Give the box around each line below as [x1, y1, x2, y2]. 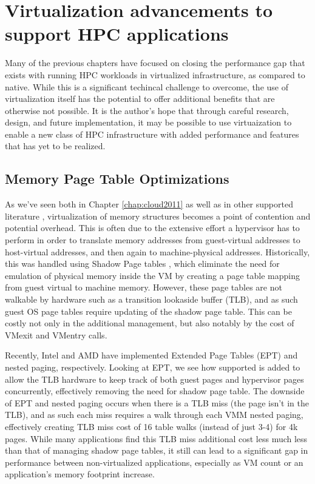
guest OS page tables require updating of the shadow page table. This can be [5, 304, 292, 317]
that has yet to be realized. [5, 139, 106, 152]
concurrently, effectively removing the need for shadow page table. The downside [5, 385, 305, 397]
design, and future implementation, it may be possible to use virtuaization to [5, 116, 292, 129]
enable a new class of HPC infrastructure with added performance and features [5, 127, 299, 140]
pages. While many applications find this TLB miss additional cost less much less [5, 432, 308, 445]
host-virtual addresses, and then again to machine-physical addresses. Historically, [5, 245, 310, 258]
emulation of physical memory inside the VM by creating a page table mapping [5, 269, 300, 281]
